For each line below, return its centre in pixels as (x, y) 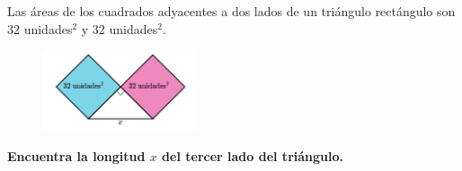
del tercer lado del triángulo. (253, 155)
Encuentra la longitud (76, 155)
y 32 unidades (120, 28)
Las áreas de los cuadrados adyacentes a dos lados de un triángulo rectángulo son (231, 11)
